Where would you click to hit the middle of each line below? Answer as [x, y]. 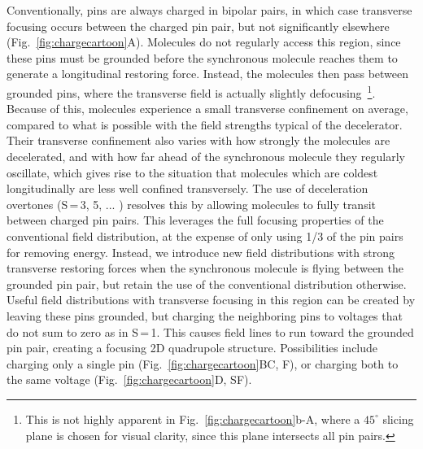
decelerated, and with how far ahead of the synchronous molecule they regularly [206, 156]
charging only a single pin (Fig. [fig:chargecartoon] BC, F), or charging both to [203, 363]
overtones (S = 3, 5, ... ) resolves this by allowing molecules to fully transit [192, 204]
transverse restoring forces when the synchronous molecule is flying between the [205, 268]
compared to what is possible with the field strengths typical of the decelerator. [205, 124]
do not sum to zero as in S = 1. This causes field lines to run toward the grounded [210, 331]
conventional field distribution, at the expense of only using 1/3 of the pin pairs [205, 235]
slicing [398, 418]
